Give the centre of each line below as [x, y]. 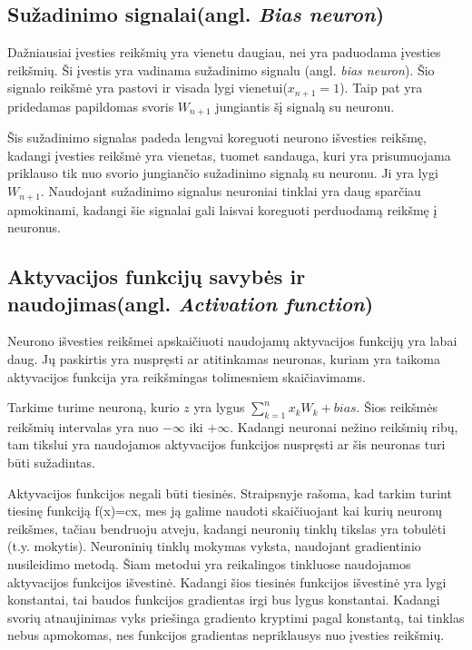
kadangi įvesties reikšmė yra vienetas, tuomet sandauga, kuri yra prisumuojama [229, 155]
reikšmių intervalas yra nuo [83, 426]
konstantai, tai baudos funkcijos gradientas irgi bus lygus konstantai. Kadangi [224, 600]
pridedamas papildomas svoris [91, 106]
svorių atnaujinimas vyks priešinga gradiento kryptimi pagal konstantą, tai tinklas [236, 617]
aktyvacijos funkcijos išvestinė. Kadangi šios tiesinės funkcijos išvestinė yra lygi [227, 581]
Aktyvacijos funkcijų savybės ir [157, 276]
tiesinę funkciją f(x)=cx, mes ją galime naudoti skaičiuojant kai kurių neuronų [225, 511]
